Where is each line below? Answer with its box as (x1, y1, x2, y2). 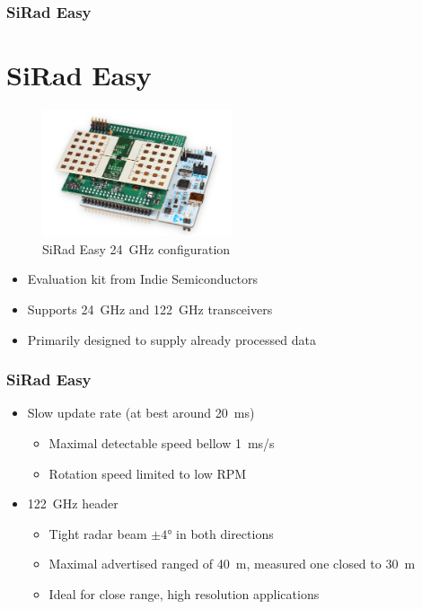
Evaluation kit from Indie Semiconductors (27, 269, 259, 288)
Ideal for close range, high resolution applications (48, 584, 320, 603)
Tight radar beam (48, 524, 147, 543)
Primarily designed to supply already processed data (27, 330, 316, 349)
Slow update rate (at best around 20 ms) (27, 403, 255, 422)
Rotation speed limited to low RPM (48, 463, 247, 482)
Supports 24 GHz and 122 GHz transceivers (27, 299, 273, 318)
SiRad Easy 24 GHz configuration (42, 239, 231, 258)
